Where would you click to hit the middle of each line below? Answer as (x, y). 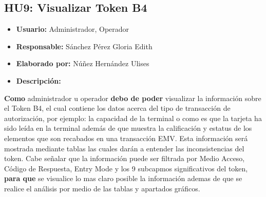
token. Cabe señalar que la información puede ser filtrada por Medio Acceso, (125, 158)
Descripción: (39, 80)
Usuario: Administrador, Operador (73, 29)
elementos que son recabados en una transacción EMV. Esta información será (126, 138)
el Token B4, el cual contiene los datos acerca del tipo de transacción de (117, 108)
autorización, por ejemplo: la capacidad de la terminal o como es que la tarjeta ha (133, 118)
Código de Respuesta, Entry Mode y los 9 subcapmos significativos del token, (126, 168)
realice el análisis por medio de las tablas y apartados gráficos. (102, 188)
